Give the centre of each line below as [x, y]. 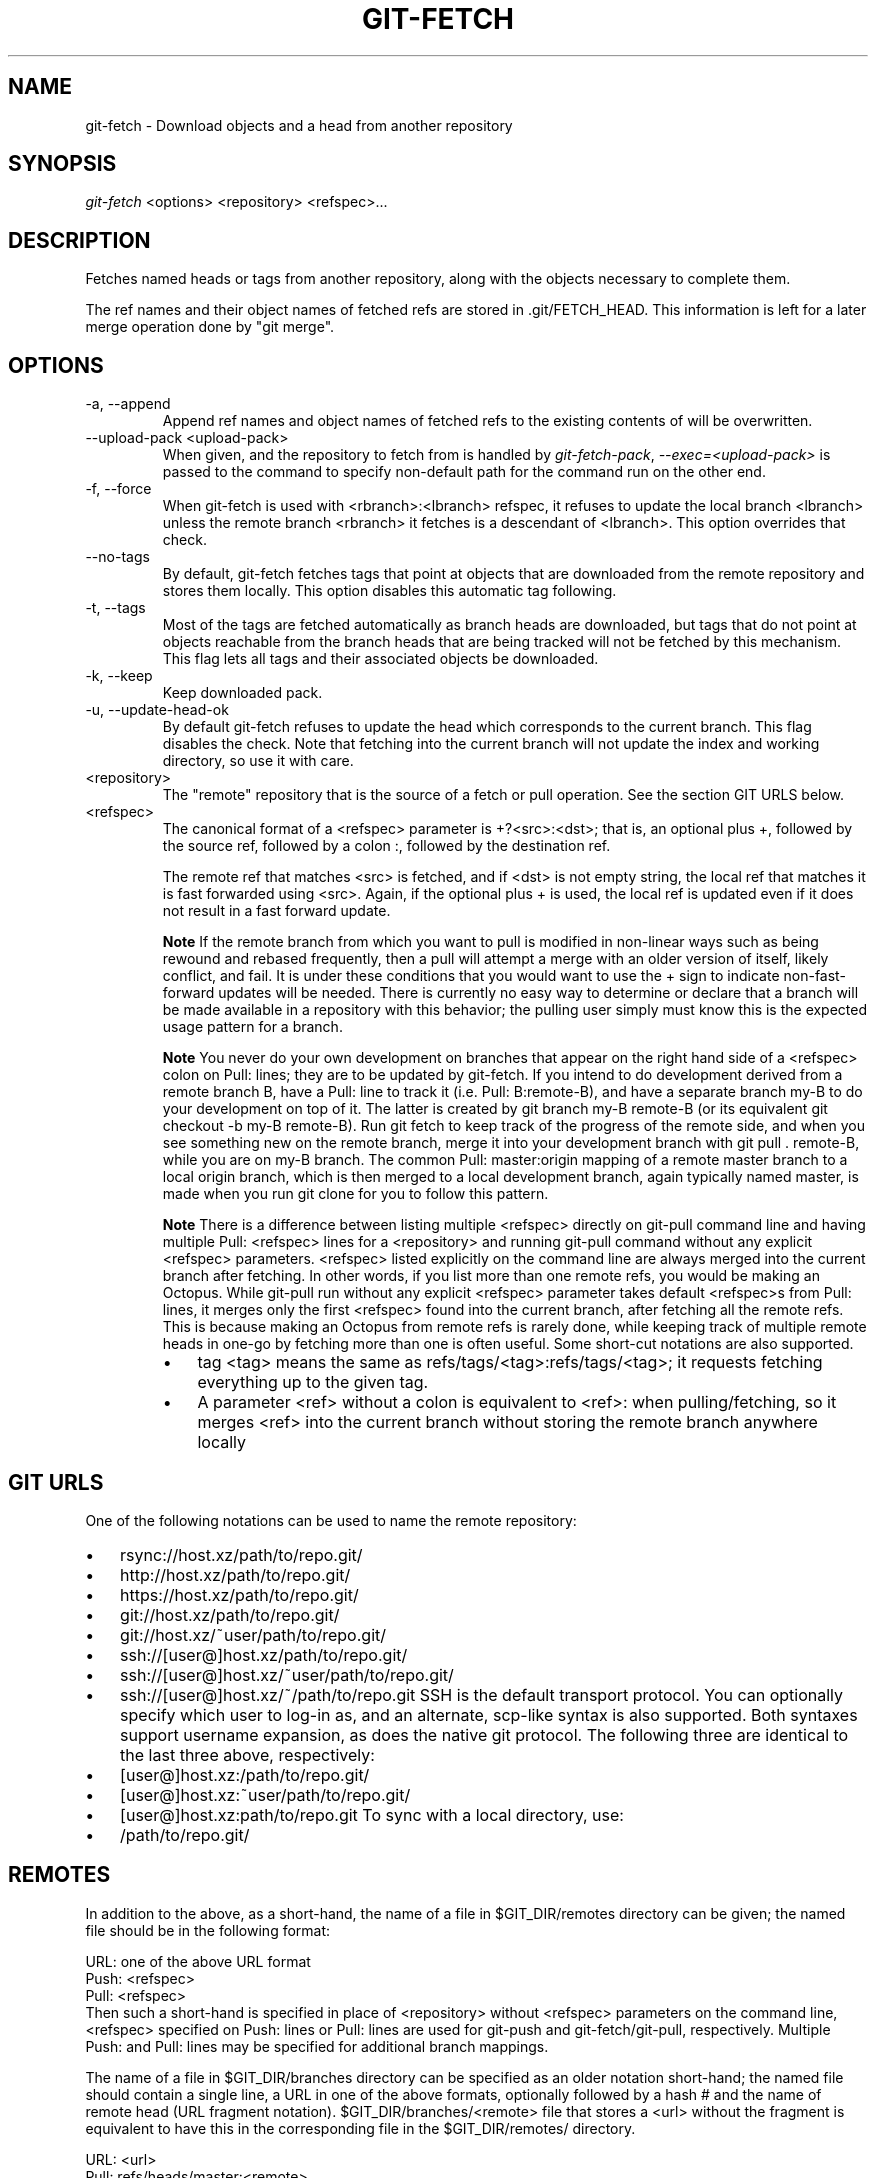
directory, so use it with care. [258, 761]
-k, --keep [119, 676]
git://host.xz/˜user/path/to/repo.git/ [253, 1634]
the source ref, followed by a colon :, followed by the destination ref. [386, 846]
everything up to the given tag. [313, 1382]
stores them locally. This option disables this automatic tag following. [389, 591]
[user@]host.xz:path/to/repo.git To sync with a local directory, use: [372, 1814]
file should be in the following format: [208, 1930]
